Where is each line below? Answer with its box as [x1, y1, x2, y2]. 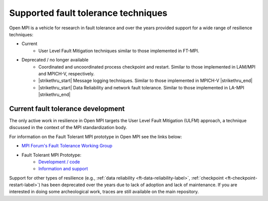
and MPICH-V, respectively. [38, 70, 95, 76]
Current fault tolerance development [9, 104, 125, 113]
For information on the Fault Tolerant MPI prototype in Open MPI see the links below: [9, 134, 182, 139]
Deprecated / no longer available [21, 57, 89, 63]
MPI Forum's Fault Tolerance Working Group [21, 143, 113, 149]
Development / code [38, 159, 80, 165]
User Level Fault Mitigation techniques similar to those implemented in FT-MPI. [38, 48, 200, 54]
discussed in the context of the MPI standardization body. [9, 125, 128, 131]
